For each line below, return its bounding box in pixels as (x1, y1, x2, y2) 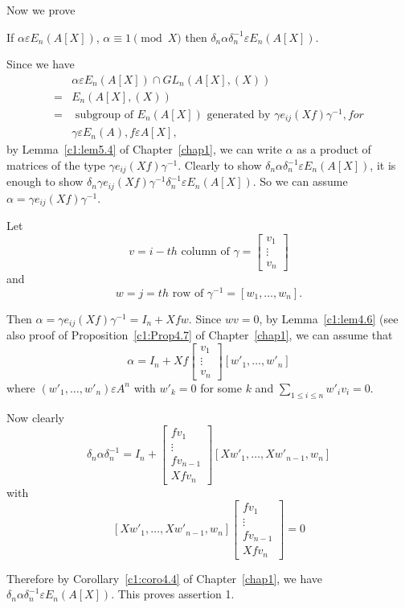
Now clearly (6, 409, 64, 425)
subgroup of (75, 109, 133, 121)
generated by (207, 109, 271, 121)
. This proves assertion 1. (111, 585, 235, 602)
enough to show (6, 173, 84, 190)
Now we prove (6, 2, 76, 18)
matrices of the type (6, 157, 105, 174)
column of (181, 246, 230, 258)
